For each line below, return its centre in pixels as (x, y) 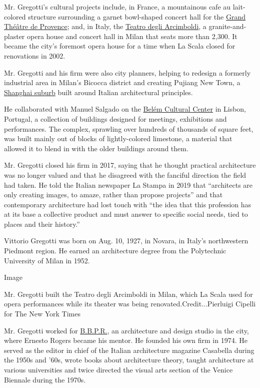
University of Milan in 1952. (47, 260)
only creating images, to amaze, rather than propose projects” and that (113, 195)
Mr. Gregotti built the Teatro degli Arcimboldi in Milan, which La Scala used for (128, 294)
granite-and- (227, 26)
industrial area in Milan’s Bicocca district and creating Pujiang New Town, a (122, 82)
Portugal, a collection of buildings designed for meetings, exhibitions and (115, 118)
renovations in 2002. (35, 55)
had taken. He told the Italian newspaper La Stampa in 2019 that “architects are (128, 184)
